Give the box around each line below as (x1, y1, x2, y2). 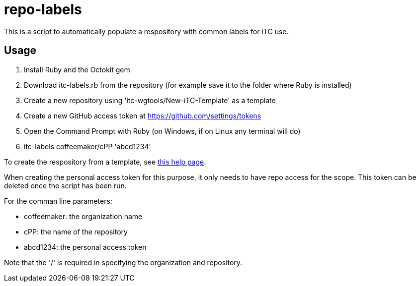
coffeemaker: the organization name (24, 212, 143, 221)
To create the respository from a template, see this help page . (4, 157, 206, 166)
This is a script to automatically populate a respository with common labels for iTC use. (4, 27, 289, 36)
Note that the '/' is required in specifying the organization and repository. (4, 258, 243, 267)
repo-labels (4, 1, 82, 18)
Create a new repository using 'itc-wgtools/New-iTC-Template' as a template (24, 96, 276, 105)
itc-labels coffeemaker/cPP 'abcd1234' (24, 142, 151, 151)
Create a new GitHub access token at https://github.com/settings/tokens (24, 111, 261, 120)
